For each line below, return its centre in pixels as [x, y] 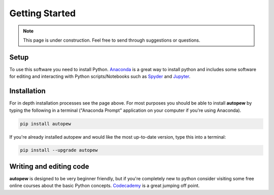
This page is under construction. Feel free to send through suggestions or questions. [112, 40]
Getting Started [43, 13]
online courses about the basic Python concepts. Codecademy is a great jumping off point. [105, 186]
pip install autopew [45, 124]
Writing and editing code [49, 166]
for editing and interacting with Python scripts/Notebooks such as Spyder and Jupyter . [100, 77]
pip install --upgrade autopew [59, 150]
